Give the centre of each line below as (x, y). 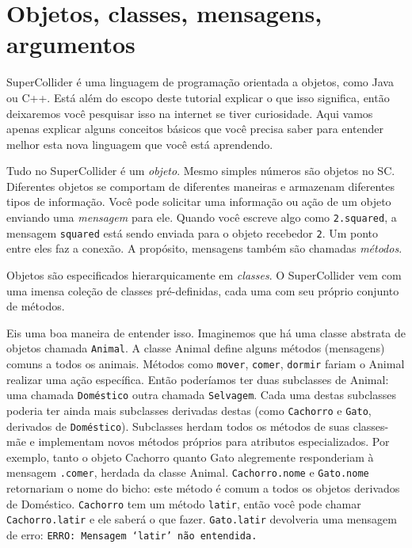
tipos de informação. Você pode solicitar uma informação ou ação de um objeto (199, 202)
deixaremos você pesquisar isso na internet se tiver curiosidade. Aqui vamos (190, 113)
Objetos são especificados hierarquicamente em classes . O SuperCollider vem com (204, 274)
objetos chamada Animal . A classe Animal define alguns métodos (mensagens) (196, 348)
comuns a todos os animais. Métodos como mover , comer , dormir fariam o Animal (206, 363)
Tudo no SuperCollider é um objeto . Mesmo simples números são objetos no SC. (201, 171)
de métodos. (36, 306)
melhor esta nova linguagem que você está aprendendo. (140, 144)
